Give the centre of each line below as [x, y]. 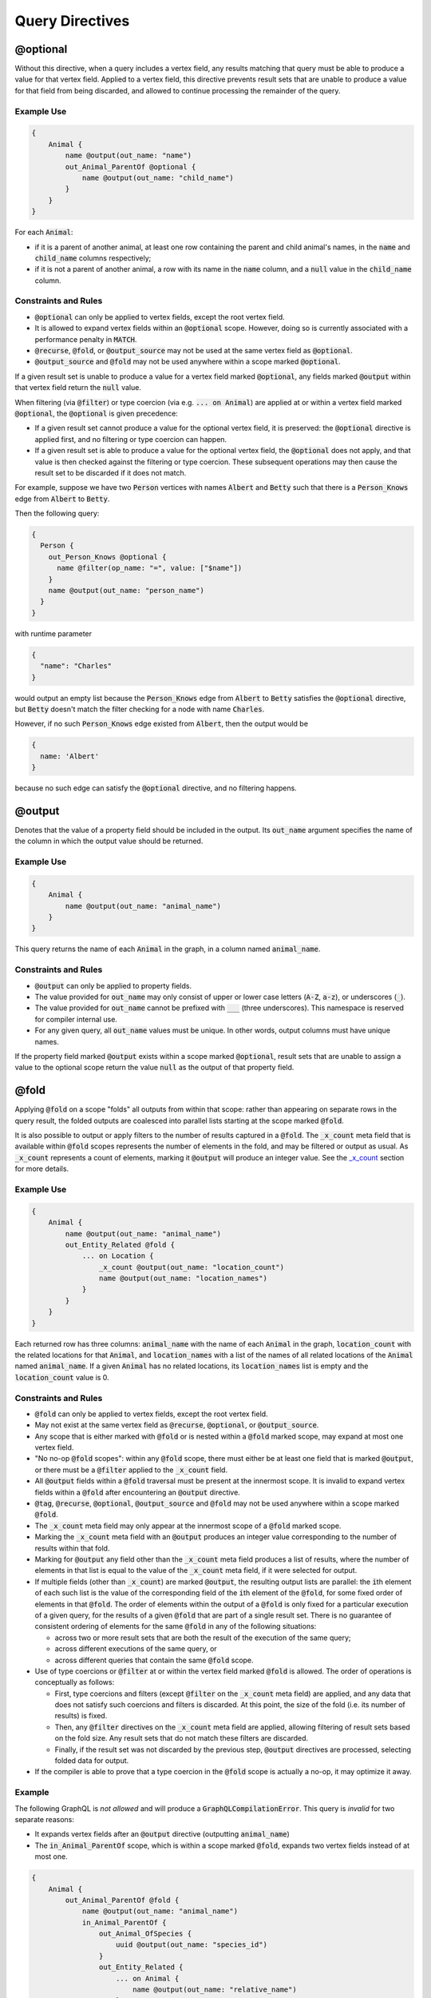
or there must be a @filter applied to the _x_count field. [131, 1470]
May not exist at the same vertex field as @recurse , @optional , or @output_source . [177, 1425]
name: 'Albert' [70, 756]
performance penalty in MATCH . [86, 339]
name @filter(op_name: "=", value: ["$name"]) [150, 568]
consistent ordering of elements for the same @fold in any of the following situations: [176, 1626]
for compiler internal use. [76, 1019]
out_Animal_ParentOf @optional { [130, 167]
